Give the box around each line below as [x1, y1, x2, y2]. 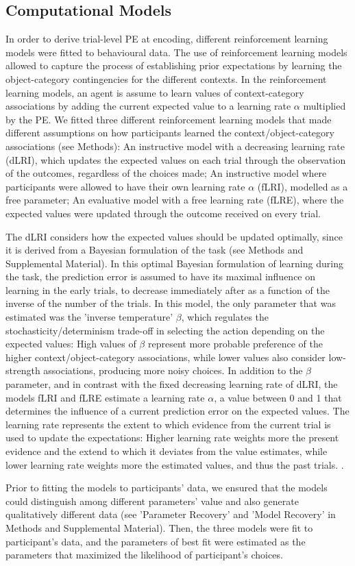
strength [5, 363, 40, 378]
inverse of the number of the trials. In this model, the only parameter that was [5, 296, 336, 310]
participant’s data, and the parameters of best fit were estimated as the [5, 534, 306, 548]
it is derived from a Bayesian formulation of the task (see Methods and [5, 243, 304, 257]
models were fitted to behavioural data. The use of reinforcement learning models [5, 45, 347, 59]
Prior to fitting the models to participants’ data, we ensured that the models [5, 480, 328, 495]
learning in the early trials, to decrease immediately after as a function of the [5, 282, 330, 297]
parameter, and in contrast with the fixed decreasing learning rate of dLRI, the [5, 377, 338, 391]
